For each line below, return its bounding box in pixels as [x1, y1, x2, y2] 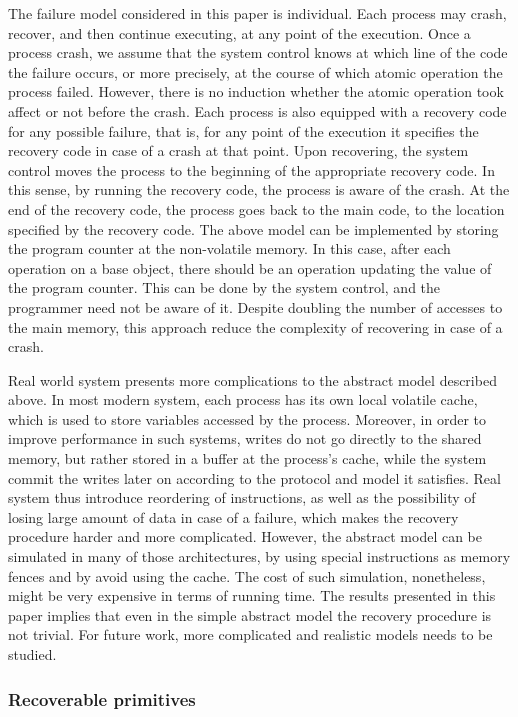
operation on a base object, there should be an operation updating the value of [8, 257, 492, 278]
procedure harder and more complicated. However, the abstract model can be [8, 526, 482, 547]
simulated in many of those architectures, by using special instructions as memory [8, 546, 511, 567]
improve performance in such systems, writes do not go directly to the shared [8, 428, 482, 449]
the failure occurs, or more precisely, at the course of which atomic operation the [8, 61, 503, 82]
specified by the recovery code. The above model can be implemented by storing [8, 218, 499, 239]
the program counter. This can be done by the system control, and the [8, 277, 441, 298]
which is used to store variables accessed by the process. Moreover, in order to [8, 408, 486, 429]
